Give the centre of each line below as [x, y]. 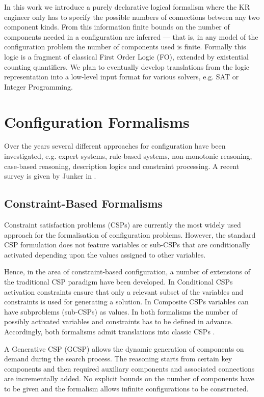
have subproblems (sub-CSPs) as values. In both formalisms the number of [121, 311]
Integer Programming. [38, 86]
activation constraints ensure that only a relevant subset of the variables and [124, 291]
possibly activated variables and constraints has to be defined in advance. [118, 321]
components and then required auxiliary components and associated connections [129, 368]
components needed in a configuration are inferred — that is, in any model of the [131, 36]
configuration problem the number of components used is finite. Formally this [125, 47]
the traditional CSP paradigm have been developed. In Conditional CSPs [118, 282]
